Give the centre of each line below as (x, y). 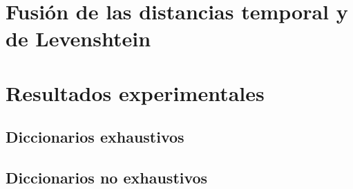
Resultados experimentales (135, 92)
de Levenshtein (78, 38)
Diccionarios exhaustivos (95, 137)
